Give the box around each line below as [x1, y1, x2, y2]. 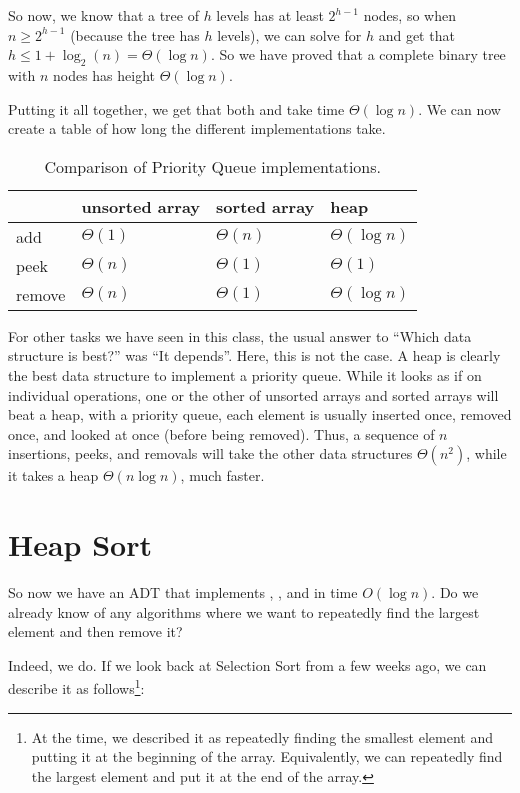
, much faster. [180, 465, 265, 486]
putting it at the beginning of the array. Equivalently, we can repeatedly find [31, 746, 503, 767]
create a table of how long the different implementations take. [8, 118, 386, 139]
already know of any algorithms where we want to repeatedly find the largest [8, 601, 480, 622]
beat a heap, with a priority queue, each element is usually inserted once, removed [8, 404, 512, 425]
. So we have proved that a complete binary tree [210, 44, 506, 65]
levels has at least [216, 5, 324, 25]
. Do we [431, 582, 479, 603]
